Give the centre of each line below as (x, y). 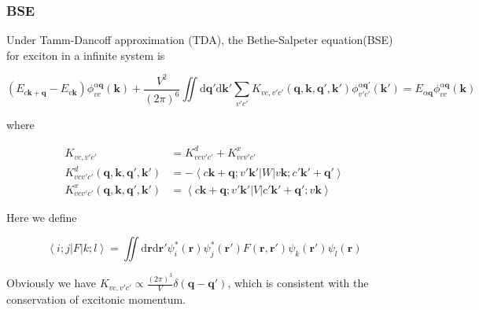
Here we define (42, 217)
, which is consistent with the (298, 283)
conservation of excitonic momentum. (96, 299)
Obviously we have (52, 283)
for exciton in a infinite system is (86, 55)
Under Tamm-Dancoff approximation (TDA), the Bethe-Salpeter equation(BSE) (200, 40)
